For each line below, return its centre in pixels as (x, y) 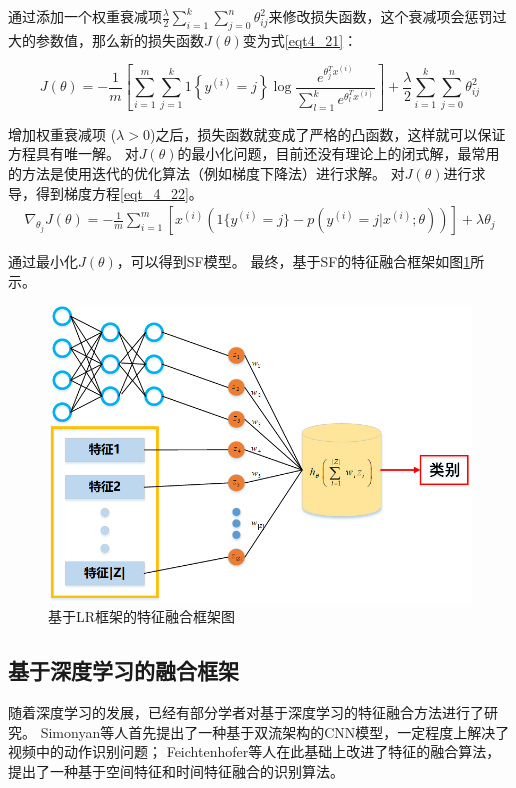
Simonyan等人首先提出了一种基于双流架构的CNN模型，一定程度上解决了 (275, 731)
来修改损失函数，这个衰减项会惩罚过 (387, 16)
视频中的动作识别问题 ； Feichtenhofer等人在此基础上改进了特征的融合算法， (254, 751)
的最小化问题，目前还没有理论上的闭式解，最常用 (338, 153)
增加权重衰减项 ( (62, 133)
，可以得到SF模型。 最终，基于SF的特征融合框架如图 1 (293, 261)
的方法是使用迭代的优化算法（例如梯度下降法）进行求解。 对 (206, 173)
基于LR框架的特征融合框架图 (142, 616)
